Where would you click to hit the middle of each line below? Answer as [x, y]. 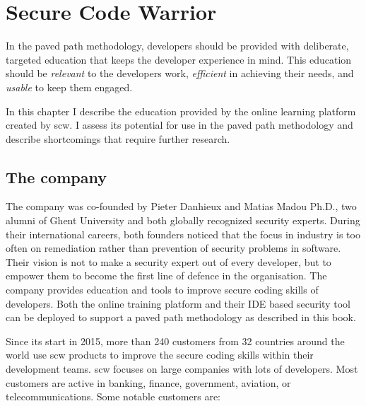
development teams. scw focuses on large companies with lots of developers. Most [182, 369]
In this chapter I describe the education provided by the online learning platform [181, 111]
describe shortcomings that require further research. [118, 138]
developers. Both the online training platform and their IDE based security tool [178, 303]
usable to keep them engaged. [69, 87]
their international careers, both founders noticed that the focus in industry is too [183, 234]
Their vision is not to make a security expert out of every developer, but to [169, 261]
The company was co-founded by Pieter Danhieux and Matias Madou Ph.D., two [181, 206]
